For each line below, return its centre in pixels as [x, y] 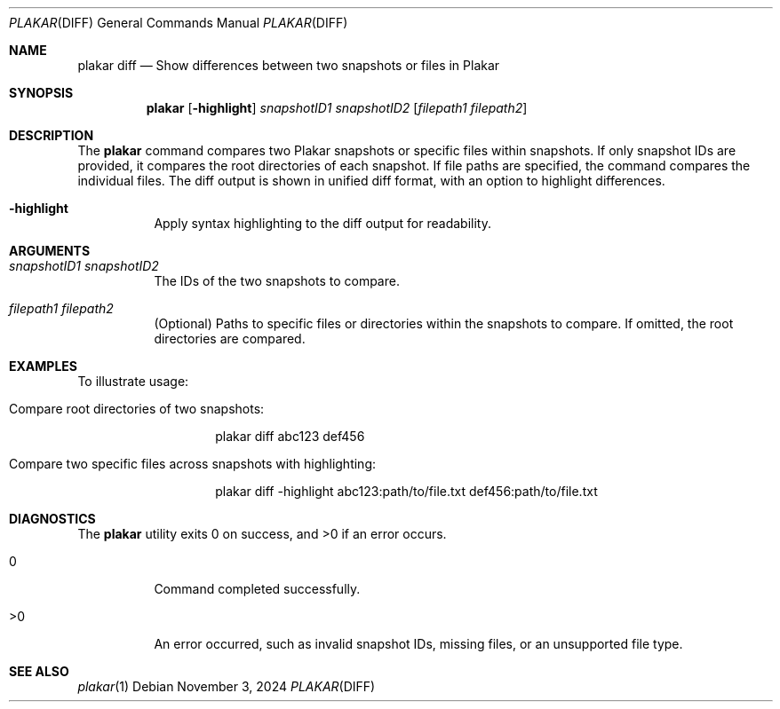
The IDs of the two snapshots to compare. [277, 281]
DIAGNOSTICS [52, 519]
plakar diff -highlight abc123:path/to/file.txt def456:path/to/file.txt [406, 491]
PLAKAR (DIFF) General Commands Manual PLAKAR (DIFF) [179, 23]
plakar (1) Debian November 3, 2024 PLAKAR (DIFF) [227, 686]
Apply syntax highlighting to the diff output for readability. [322, 223]
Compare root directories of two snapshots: [137, 409]
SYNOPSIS [41, 93]
